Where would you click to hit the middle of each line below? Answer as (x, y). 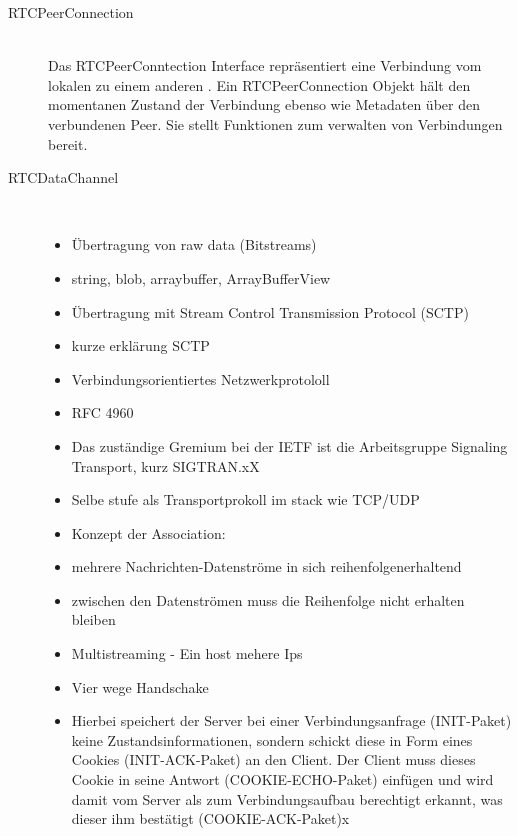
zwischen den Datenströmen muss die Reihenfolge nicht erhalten (268, 599)
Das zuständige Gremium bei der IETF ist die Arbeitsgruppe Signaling (289, 445)
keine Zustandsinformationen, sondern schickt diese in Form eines (272, 739)
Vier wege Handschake (140, 686)
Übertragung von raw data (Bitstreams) (194, 244)
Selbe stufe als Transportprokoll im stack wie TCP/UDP (245, 499)
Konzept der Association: (148, 532)
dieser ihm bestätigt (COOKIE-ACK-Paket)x (210, 818)
